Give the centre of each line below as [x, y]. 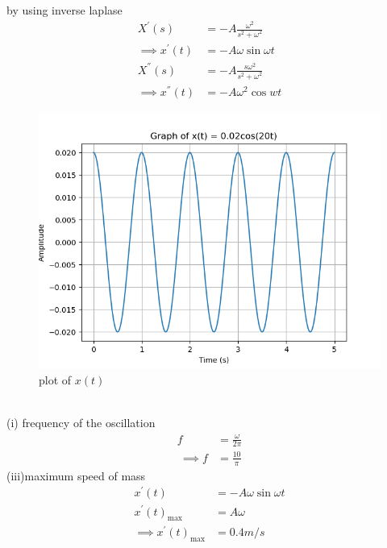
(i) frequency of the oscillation [81, 423]
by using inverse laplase [64, 10]
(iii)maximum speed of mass [76, 475]
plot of [55, 380]
